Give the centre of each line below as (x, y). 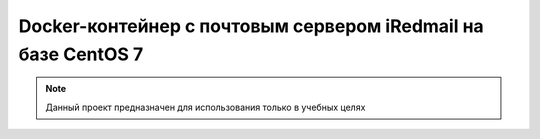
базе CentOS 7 (81, 54)
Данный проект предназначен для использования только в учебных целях (205, 107)
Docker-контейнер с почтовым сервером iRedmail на (251, 26)
